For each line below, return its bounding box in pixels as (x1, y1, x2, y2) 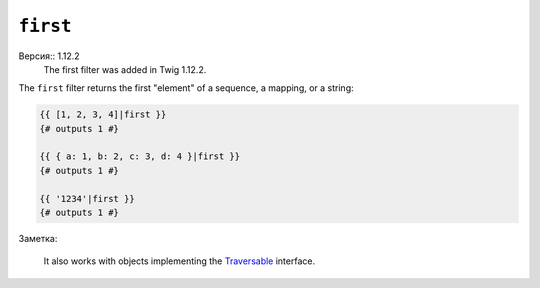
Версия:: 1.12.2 (18, 50, 80, 62)
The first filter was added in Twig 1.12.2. (43, 63, 207, 75)
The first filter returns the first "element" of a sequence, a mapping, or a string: (18, 82, 354, 94)
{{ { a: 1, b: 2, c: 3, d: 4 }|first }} (39, 151, 240, 162)
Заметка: (18, 233, 58, 245)
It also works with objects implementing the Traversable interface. (43, 255, 315, 267)
